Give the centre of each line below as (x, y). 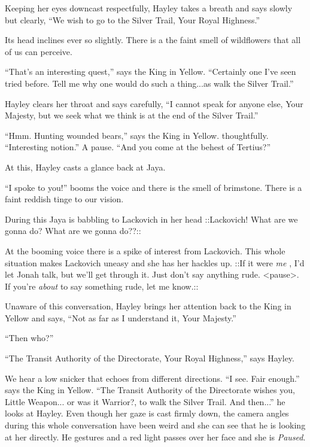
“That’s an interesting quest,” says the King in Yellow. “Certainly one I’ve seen (151, 72)
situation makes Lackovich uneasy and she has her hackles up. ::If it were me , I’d (155, 262)
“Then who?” (29, 338)
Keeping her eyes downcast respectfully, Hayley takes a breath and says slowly (149, 8)
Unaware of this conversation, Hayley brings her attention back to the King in (148, 306)
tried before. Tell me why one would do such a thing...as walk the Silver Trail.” (149, 83)
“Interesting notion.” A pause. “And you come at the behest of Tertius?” (138, 147)
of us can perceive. (39, 51)
